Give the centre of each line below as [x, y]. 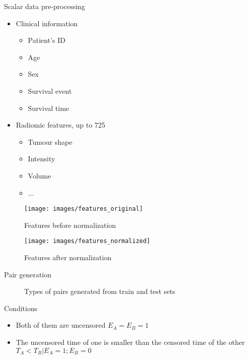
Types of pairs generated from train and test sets [100, 291]
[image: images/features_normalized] [87, 241]
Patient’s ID [47, 40]
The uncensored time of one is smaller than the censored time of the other [130, 342]
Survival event [50, 91]
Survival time [49, 108]
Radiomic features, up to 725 [61, 125]
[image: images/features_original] [84, 209]
